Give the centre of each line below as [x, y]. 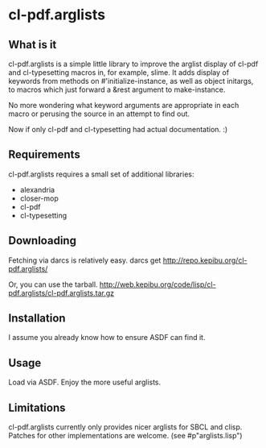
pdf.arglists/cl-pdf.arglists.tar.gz [61, 292]
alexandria [37, 189]
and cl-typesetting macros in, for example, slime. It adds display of [119, 73]
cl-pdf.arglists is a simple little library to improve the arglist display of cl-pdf [133, 64]
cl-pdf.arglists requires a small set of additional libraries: [101, 174]
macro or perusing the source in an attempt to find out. [99, 114]
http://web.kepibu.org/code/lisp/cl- [158, 284]
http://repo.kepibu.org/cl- [205, 260]
